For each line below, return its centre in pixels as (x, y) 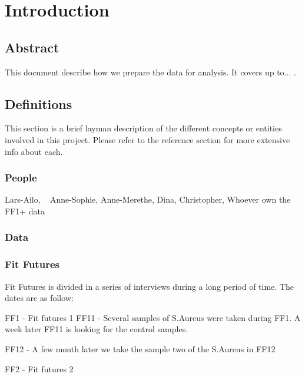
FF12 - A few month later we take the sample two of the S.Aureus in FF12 (140, 349)
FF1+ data (25, 211)
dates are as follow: (39, 298)
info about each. (34, 151)
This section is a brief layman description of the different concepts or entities (143, 128)
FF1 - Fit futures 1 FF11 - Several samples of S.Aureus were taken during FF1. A (153, 317)
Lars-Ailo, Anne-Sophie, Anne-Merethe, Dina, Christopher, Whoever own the (148, 199)
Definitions (39, 103)
